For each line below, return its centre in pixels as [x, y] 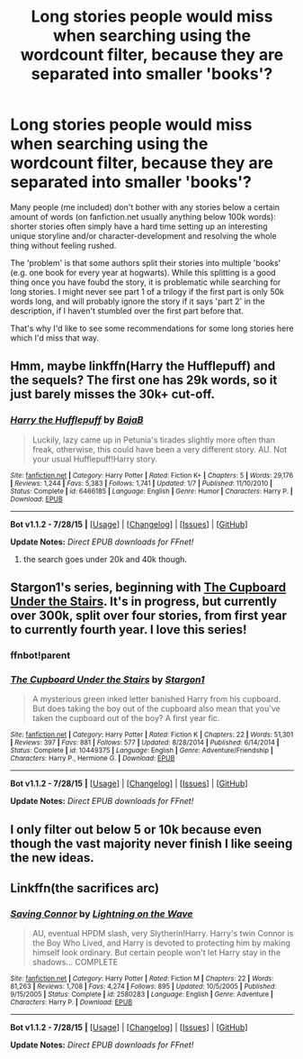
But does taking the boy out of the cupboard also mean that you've [156, 708]
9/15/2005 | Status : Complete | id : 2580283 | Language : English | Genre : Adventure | [142, 995]
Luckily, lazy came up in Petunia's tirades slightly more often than [153, 440]
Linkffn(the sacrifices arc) [85, 888]
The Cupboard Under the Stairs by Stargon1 [107, 680]
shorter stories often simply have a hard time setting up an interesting [139, 226]
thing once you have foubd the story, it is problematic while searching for [146, 282]
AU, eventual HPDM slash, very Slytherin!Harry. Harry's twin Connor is [163, 934]
